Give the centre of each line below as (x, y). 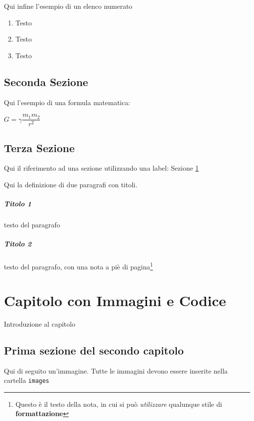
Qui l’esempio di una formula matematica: (67, 102)
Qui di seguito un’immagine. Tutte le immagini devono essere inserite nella (116, 370)
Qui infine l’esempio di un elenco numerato (68, 6)
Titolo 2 (18, 244)
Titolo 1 (18, 204)
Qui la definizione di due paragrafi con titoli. (71, 185)
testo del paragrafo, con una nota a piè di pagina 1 (79, 266)
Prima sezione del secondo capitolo (94, 350)
